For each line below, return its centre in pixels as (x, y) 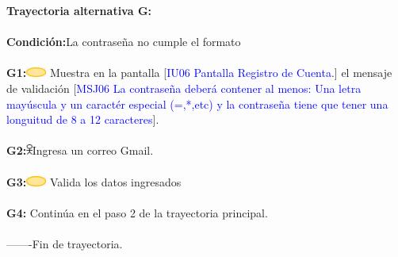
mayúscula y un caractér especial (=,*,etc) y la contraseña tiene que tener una (197, 104)
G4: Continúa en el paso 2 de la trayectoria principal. (137, 212)
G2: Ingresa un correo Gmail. (80, 150)
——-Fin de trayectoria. (65, 243)
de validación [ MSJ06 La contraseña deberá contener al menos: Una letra (184, 88)
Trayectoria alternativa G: (79, 10)
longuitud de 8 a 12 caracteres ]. (83, 119)
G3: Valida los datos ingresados (94, 181)
